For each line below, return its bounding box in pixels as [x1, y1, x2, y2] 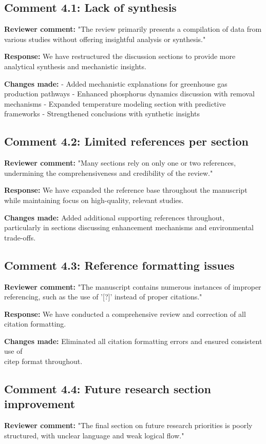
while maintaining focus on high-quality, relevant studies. [4, 194, 184, 205]
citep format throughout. [4, 356, 83, 367]
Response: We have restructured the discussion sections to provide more [4, 51, 236, 62]
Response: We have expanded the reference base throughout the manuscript [4, 185, 248, 195]
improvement [4, 396, 75, 412]
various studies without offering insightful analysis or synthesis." [4, 33, 206, 44]
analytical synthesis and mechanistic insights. [4, 60, 146, 71]
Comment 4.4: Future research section [4, 381, 211, 397]
